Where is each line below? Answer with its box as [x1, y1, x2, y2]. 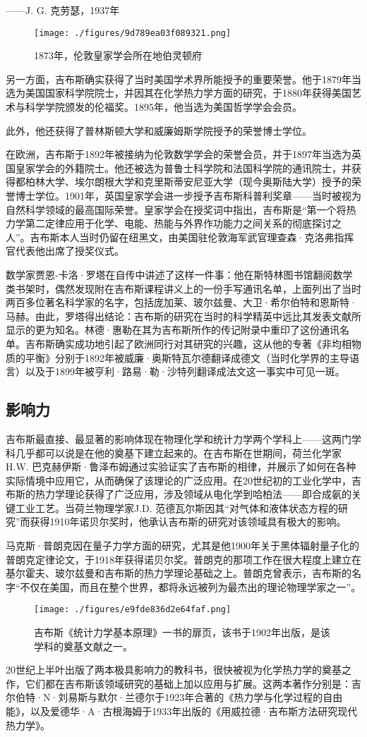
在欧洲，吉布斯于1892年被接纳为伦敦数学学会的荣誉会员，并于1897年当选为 [6, 147, 351, 162]
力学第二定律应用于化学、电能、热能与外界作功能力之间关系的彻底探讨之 [6, 216, 342, 231]
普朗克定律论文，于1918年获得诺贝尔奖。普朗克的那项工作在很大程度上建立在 [6, 552, 361, 566]
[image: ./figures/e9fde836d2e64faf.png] [34, 604, 231, 615]
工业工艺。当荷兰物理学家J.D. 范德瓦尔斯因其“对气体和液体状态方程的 [15, 500, 338, 515]
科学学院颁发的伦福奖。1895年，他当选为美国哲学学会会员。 [25, 99, 302, 114]
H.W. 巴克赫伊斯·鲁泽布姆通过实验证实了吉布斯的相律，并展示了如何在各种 [6, 459, 356, 474]
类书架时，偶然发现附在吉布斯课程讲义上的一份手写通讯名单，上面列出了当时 [6, 281, 361, 296]
